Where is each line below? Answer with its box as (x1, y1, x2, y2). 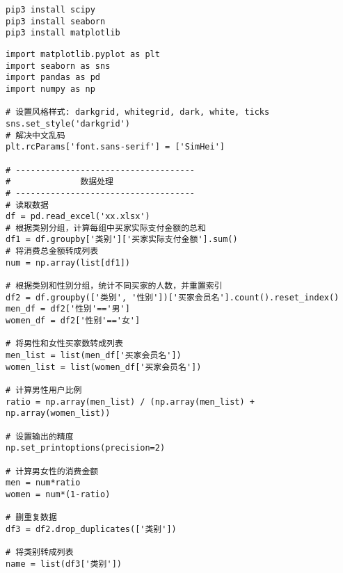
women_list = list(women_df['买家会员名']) (6, 362, 202, 372)
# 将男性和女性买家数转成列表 (6, 339, 123, 349)
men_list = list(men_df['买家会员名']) (6, 350, 182, 361)
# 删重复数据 (6, 513, 57, 523)
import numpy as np (6, 83, 95, 94)
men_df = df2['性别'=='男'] (6, 304, 130, 314)
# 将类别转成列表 (6, 547, 74, 558)
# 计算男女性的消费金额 (6, 466, 99, 476)
